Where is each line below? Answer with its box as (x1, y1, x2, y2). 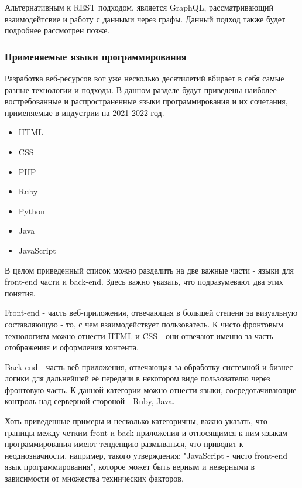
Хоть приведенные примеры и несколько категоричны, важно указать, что (5, 415, 267, 427)
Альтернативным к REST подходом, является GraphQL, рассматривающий (5, 1, 273, 13)
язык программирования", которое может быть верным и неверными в (5, 460, 255, 473)
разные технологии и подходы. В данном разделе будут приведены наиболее (5, 83, 277, 95)
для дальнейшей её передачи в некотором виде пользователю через (32, 372, 270, 384)
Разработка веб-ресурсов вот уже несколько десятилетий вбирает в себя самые (5, 72, 284, 84)
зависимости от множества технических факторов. (5, 472, 184, 484)
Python (18, 204, 45, 217)
